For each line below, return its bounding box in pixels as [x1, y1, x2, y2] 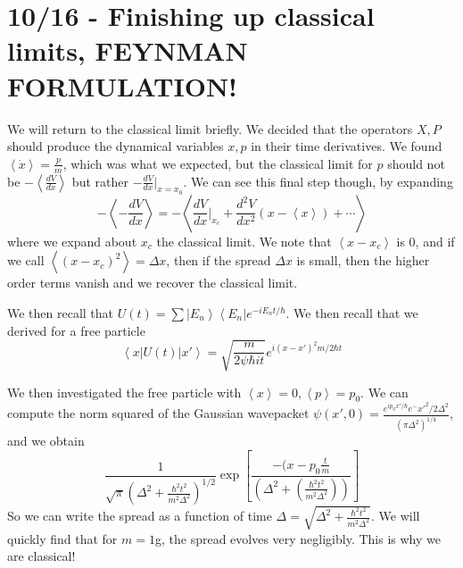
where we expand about [7, 231, 137, 250]
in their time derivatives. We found [251, 137, 442, 155]
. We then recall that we [285, 303, 418, 322]
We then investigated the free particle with [7, 382, 242, 401]
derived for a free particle [7, 321, 145, 339]
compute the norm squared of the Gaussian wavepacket [7, 404, 310, 422]
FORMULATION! [7, 67, 237, 104]
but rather [71, 171, 128, 190]
